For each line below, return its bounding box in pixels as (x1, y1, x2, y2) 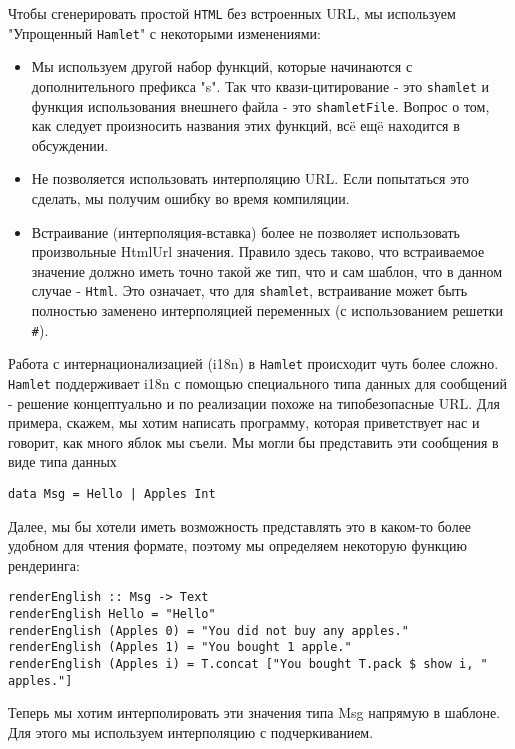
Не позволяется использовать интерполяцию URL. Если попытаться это (31, 168, 470, 189)
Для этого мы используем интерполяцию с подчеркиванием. (8, 721, 374, 742)
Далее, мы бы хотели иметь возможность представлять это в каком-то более (8, 515, 472, 536)
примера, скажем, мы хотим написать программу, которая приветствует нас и (8, 412, 480, 433)
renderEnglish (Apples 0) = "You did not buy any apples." (8, 623, 409, 638)
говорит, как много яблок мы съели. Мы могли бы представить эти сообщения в (8, 431, 499, 452)
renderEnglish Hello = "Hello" (8, 607, 216, 622)
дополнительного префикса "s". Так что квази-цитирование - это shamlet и (31, 75, 490, 96)
